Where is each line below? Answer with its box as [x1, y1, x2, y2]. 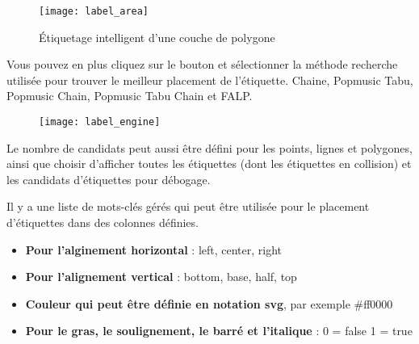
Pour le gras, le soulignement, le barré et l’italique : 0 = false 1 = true [25, 322, 413, 339]
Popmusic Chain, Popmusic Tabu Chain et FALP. [6, 87, 253, 104]
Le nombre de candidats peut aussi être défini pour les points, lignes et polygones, [6, 139, 413, 156]
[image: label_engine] [39, 116, 161, 128]
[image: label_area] [39, 6, 149, 17]
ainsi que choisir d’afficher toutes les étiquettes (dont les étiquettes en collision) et [6, 155, 412, 172]
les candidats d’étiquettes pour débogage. [6, 170, 211, 187]
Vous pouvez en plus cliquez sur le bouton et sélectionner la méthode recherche [6, 56, 398, 73]
